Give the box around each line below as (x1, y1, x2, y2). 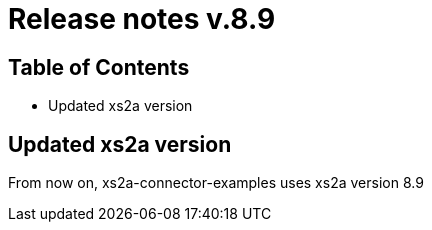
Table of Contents (8, 54, 190, 80)
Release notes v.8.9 (8, 2, 276, 36)
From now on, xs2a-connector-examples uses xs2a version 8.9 (8, 174, 424, 192)
